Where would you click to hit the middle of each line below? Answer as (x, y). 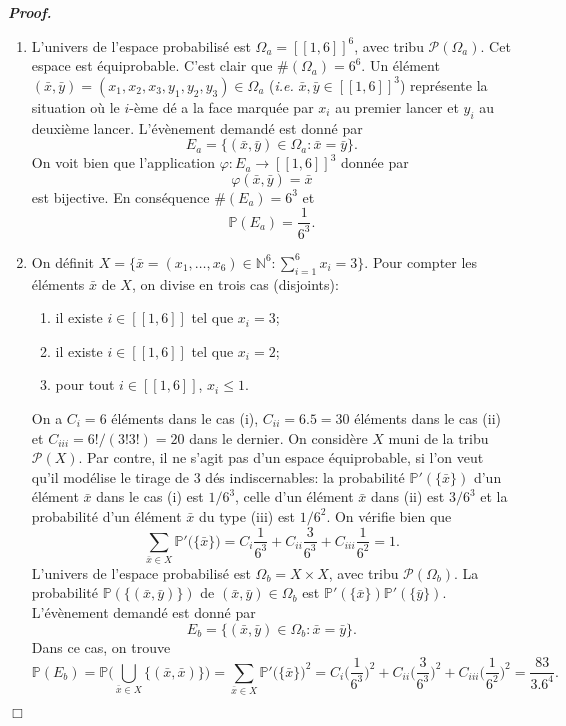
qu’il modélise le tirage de (110, 476)
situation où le (75, 106)
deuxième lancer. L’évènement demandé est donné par (197, 127)
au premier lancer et (397, 106)
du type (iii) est (247, 515)
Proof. (30, 12)
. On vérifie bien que (389, 515)
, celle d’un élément (294, 496)
